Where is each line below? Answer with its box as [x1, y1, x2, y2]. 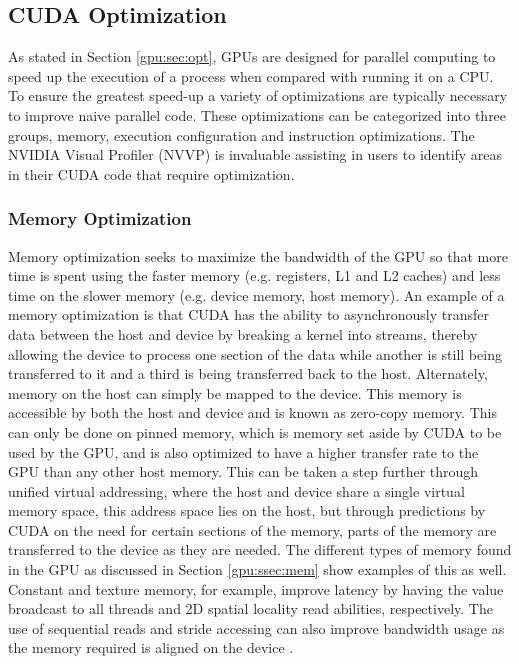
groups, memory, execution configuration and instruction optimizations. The [8, 124, 475, 145]
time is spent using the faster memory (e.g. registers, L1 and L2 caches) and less [8, 265, 501, 286]
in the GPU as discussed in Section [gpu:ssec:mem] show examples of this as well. [8, 559, 507, 580]
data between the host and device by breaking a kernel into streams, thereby [8, 323, 478, 344]
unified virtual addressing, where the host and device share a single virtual [8, 480, 465, 501]
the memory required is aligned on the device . [8, 637, 294, 658]
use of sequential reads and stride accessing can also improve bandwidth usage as [8, 617, 505, 638]
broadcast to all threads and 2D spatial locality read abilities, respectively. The [8, 598, 493, 619]
